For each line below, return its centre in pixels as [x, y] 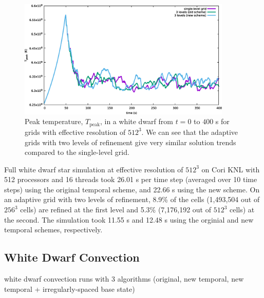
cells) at [242, 210]
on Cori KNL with [231, 169]
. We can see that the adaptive [190, 132]
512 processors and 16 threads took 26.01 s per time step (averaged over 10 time [131, 179]
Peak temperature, [54, 121]
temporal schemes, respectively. [53, 230]
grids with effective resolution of [75, 132]
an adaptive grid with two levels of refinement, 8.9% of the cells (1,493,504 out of [132, 199]
